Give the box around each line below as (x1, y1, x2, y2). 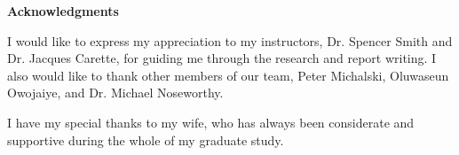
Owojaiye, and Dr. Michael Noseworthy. (7, 83, 224, 102)
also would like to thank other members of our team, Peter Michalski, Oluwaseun (7, 66, 449, 84)
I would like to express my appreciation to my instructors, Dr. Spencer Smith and (7, 31, 453, 50)
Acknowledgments (7, 2, 119, 19)
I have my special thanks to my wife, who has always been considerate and (7, 112, 415, 131)
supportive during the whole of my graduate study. (7, 130, 284, 149)
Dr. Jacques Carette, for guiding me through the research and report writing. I (7, 49, 437, 67)
